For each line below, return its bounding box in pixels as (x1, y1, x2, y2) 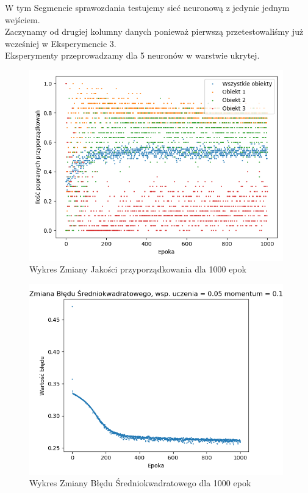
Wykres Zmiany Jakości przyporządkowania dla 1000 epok (29, 263, 246, 276)
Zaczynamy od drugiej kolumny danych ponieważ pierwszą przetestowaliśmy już (5, 25, 304, 38)
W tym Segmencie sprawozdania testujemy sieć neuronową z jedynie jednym (5, 1, 290, 13)
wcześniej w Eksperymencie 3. (5, 37, 116, 49)
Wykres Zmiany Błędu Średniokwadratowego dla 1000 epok (29, 477, 251, 489)
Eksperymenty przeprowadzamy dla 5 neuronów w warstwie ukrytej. (5, 49, 260, 62)
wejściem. (5, 13, 40, 26)
